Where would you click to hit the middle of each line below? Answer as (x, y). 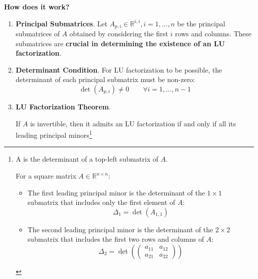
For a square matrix (46, 176)
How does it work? (37, 6)
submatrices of (38, 34)
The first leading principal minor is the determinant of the (116, 192)
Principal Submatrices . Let (62, 23)
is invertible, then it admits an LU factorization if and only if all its (133, 123)
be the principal (201, 23)
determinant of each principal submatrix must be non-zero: (105, 79)
